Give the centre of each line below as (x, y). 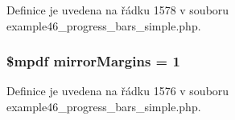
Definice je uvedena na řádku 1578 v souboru (118, 10)
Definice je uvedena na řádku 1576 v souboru (118, 91)
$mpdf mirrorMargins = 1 (93, 61)
